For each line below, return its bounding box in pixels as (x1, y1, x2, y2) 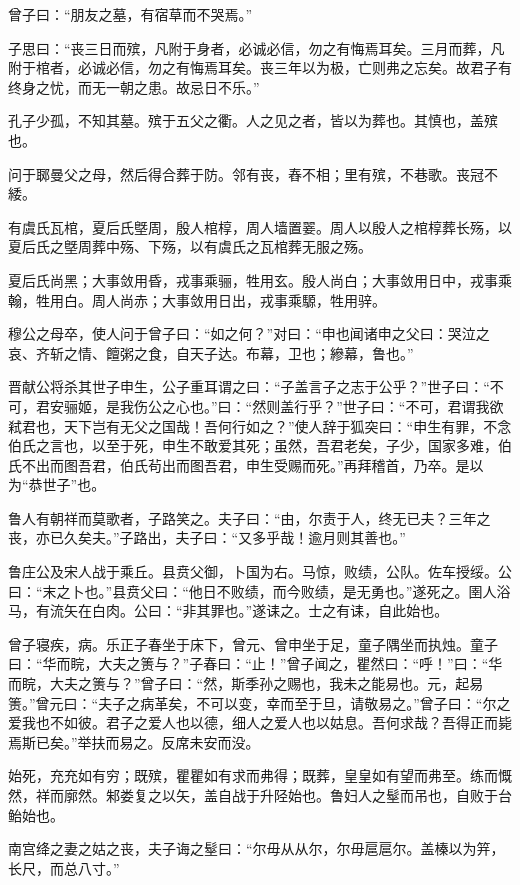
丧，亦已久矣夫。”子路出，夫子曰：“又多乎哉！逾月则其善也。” (8, 527, 406, 548)
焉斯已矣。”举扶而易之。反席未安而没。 (8, 731, 260, 752)
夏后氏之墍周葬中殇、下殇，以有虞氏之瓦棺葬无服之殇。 (8, 236, 372, 257)
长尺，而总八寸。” (8, 857, 120, 878)
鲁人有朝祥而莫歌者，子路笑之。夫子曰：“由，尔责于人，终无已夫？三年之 (8, 507, 491, 528)
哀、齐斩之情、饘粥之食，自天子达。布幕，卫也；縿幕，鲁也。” (8, 342, 414, 363)
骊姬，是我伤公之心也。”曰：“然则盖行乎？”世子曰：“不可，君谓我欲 (63, 395, 504, 416)
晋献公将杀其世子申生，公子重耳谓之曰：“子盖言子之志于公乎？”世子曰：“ (8, 376, 490, 397)
